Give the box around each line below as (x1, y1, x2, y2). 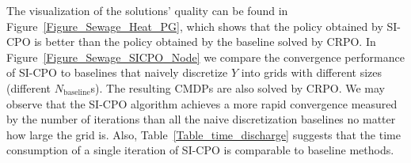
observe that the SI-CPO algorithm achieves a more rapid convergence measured (6, 95, 398, 112)
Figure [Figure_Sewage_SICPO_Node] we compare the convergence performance (6, 48, 405, 65)
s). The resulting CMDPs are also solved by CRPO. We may (90, 79, 385, 96)
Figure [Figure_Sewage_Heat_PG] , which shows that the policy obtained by (6, 17, 383, 34)
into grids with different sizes (241, 64, 382, 81)
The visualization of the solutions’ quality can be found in (6, 2, 288, 18)
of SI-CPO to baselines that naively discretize (6, 64, 228, 81)
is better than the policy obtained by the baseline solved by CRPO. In (34, 33, 376, 50)
